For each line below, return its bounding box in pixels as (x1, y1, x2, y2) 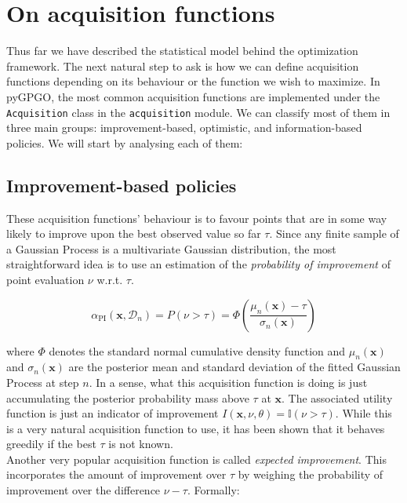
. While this (335, 405, 392, 421)
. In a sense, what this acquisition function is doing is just (89, 374, 368, 390)
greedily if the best (6, 436, 96, 452)
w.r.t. (96, 271, 123, 287)
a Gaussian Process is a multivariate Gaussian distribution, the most (6, 240, 336, 257)
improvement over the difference (6, 482, 161, 498)
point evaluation (6, 271, 85, 287)
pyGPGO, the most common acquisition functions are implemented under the (6, 88, 380, 104)
